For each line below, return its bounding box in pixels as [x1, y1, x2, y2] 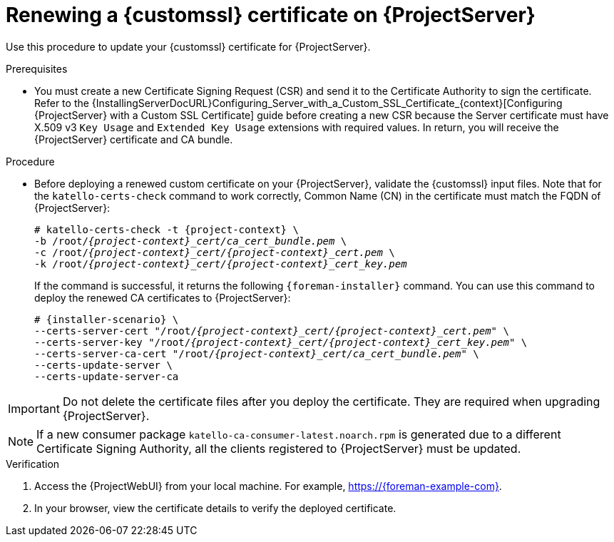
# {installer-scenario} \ [34, 313, 179, 325]
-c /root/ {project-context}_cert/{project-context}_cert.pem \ [34, 246, 395, 258]
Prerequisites [6, 62, 68, 75]
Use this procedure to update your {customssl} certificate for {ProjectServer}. [6, 40, 371, 53]
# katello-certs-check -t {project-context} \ [34, 223, 299, 235]
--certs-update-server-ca [34, 370, 179, 382]
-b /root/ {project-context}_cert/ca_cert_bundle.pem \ [34, 235, 347, 247]
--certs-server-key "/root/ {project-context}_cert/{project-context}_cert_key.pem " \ [34, 336, 528, 348]
